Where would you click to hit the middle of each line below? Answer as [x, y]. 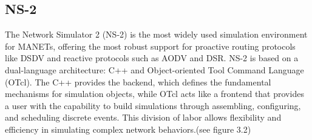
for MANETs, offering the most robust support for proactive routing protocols [150, 46]
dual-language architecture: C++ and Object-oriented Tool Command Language [154, 69]
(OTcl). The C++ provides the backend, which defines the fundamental [138, 82]
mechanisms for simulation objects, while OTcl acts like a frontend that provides [154, 94]
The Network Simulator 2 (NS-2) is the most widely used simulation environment [156, 34]
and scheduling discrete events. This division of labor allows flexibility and [143, 117]
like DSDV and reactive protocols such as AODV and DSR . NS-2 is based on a [152, 58]
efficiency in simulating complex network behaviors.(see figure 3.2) [128, 129]
